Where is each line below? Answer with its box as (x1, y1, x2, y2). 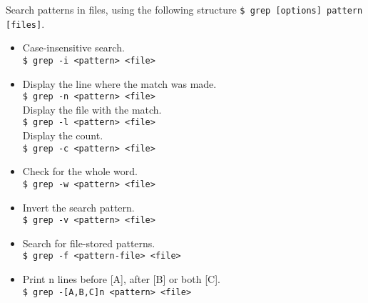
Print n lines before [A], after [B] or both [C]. (22, 272, 220, 287)
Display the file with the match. (22, 101, 162, 116)
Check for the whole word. (22, 164, 138, 179)
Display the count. (22, 128, 103, 143)
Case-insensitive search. (22, 40, 125, 55)
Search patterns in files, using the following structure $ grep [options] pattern (6, 2, 363, 16)
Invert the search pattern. (22, 199, 135, 214)
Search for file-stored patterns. (22, 235, 155, 250)
